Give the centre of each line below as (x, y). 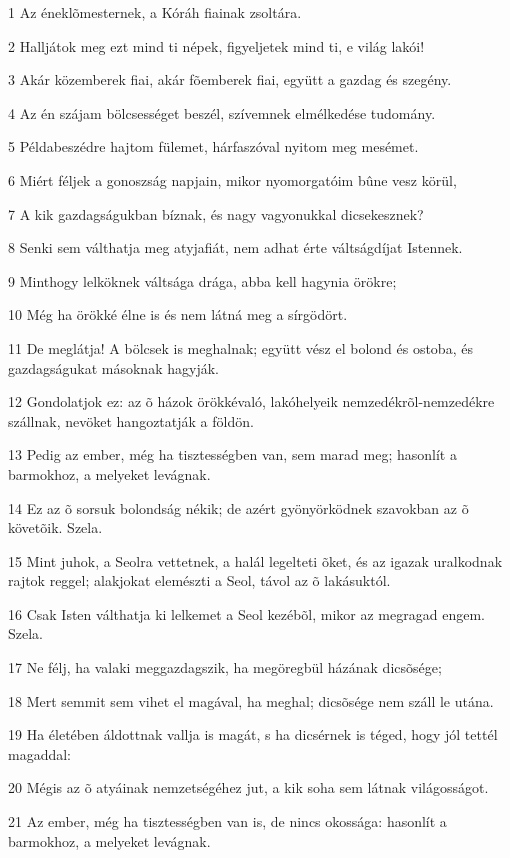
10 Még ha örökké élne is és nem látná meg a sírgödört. (178, 314)
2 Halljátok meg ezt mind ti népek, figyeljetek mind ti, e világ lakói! (216, 45)
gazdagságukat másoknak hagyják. (113, 367)
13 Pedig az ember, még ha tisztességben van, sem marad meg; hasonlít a (232, 454)
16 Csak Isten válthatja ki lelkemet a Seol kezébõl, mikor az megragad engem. (246, 613)
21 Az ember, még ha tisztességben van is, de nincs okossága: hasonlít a (227, 821)
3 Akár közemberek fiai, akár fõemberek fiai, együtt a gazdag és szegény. (230, 79)
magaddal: (40, 753)
